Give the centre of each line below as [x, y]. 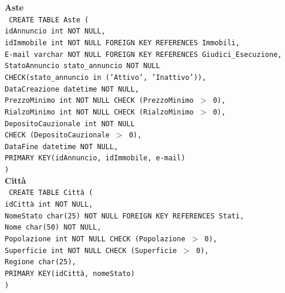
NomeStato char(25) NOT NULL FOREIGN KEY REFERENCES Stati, [125, 216]
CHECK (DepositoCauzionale [57, 135]
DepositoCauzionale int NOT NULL [70, 124]
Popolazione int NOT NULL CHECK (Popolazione [95, 239]
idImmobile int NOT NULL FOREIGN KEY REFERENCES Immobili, [122, 43]
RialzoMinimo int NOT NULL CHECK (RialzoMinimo [99, 112]
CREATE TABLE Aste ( [49, 20]
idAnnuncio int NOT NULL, [55, 31]
